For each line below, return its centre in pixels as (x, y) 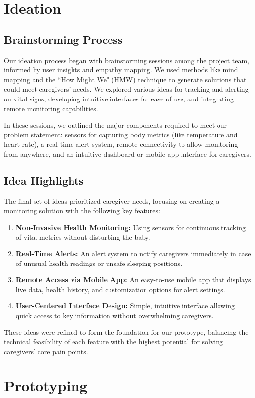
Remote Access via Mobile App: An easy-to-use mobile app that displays (133, 280)
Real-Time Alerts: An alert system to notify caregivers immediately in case (133, 253)
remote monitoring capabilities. (51, 108)
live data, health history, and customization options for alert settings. (120, 289)
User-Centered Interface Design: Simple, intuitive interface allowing (125, 306)
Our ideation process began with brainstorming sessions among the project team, (127, 60)
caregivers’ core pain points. (46, 351)
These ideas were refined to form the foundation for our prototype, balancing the (126, 332)
